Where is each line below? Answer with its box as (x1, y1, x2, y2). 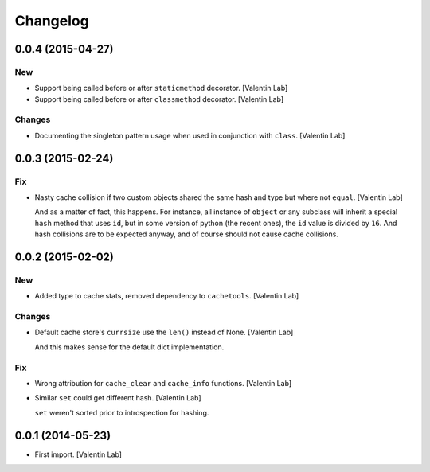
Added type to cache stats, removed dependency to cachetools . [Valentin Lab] (34, 291, 299, 301)
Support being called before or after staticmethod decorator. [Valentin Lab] (34, 84, 288, 93)
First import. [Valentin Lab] (34, 450, 123, 459)
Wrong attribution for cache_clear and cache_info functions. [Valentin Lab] (34, 379, 292, 388)
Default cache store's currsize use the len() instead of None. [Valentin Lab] (34, 327, 294, 337)
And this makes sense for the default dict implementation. (34, 342, 225, 352)
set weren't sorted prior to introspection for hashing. (34, 408, 209, 417)
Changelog (14, 12, 89, 29)
